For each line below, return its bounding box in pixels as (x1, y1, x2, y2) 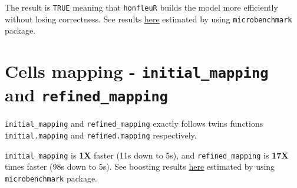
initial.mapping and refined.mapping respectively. (5, 129, 197, 141)
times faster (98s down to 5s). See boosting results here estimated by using (5, 160, 275, 173)
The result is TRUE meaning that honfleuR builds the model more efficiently (5, 1, 278, 13)
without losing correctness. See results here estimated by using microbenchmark (5, 12, 292, 25)
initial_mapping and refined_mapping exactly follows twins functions (5, 117, 263, 130)
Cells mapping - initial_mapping (5, 59, 269, 83)
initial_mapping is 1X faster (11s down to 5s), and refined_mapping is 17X (5, 149, 289, 161)
